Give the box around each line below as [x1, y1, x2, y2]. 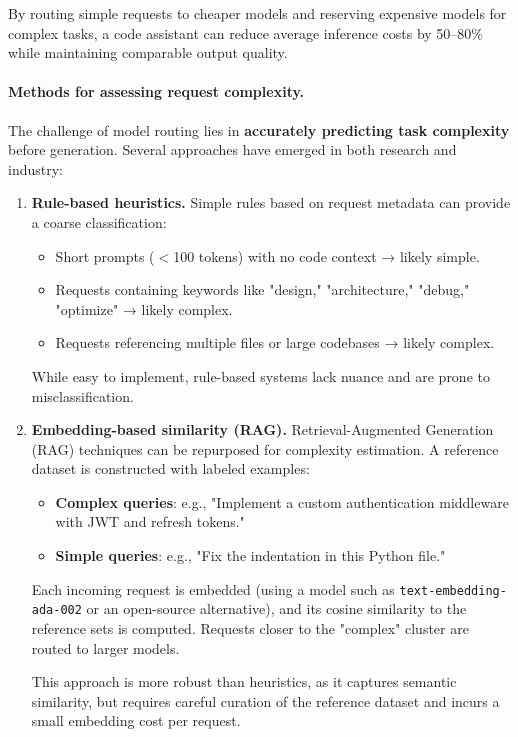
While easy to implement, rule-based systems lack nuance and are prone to [31, 365, 490, 386]
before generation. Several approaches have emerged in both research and [8, 139, 457, 160]
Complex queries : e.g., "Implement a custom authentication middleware [55, 491, 509, 512]
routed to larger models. [31, 637, 180, 658]
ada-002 [31, 603, 82, 618]
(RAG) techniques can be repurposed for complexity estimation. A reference [31, 438, 499, 459]
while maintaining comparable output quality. [8, 42, 288, 63]
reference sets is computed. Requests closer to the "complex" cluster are [31, 617, 469, 638]
